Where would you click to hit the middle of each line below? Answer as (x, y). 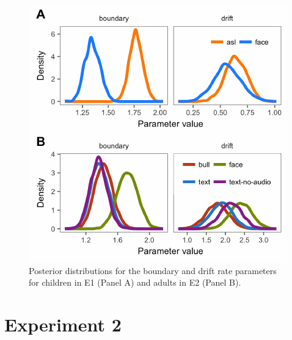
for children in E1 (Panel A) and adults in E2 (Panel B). (135, 282)
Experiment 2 (63, 324)
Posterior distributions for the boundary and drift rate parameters (153, 270)
